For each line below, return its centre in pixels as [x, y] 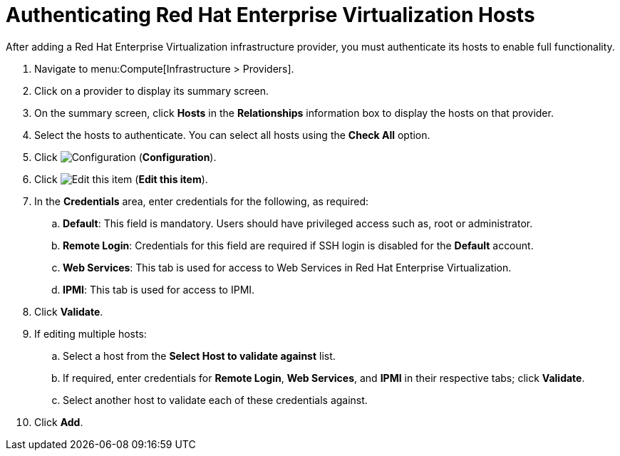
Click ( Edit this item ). [121, 179]
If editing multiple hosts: [91, 333]
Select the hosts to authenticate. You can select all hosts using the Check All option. [232, 135]
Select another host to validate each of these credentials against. [215, 400]
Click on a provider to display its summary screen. [152, 90]
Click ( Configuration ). [125, 157]
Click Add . [59, 422]
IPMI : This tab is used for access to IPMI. [159, 289]
